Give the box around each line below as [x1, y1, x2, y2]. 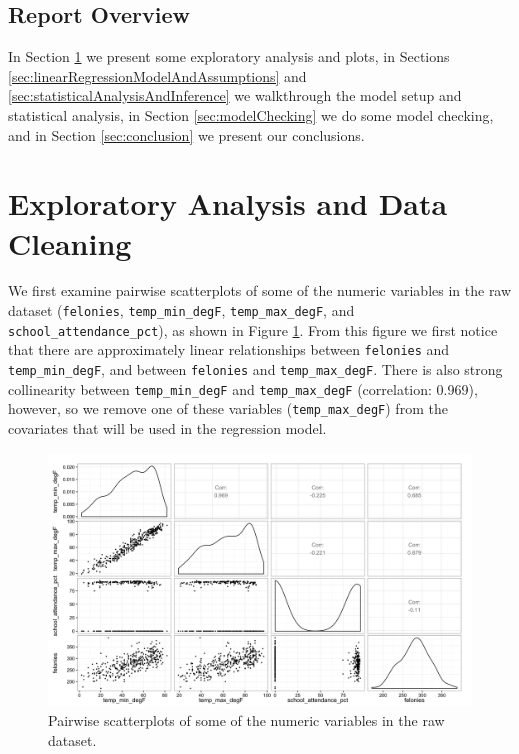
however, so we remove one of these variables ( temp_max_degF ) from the [8, 398, 448, 419]
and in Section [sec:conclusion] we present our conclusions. [8, 124, 365, 145]
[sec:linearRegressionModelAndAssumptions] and [8, 65, 307, 86]
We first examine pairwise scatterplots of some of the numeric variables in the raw [8, 280, 512, 301]
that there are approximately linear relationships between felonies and [8, 339, 450, 360]
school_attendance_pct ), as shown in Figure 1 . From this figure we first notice [8, 319, 498, 340]
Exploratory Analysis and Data [8, 183, 448, 224]
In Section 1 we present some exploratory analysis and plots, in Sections [8, 46, 450, 67]
